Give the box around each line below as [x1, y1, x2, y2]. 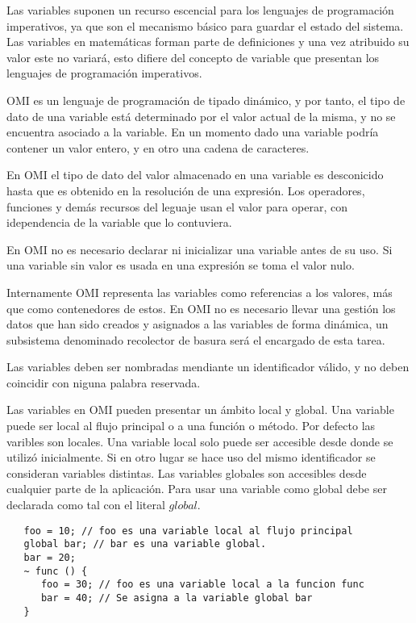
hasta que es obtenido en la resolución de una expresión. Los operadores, [6, 182, 365, 199]
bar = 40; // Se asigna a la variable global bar [40, 592, 313, 604]
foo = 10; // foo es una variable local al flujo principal [23, 525, 353, 537]
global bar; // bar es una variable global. [23, 538, 267, 550]
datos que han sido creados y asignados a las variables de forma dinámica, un [6, 316, 389, 332]
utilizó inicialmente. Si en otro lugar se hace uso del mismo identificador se [6, 449, 376, 466]
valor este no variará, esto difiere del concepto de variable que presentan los [6, 48, 380, 65]
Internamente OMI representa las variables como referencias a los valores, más [6, 283, 393, 300]
